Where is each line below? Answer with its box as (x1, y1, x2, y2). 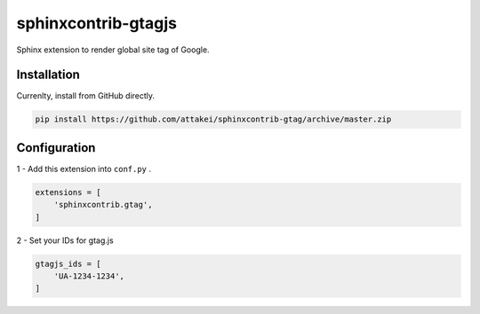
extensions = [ (35, 187, 101, 197)
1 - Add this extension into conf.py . (16, 163, 151, 174)
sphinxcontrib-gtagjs (16, 13, 178, 33)
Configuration (16, 140, 96, 155)
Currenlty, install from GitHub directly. (16, 90, 156, 101)
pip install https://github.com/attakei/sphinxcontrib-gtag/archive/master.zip (35, 114, 392, 124)
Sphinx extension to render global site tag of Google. (16, 44, 210, 55)
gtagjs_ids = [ (35, 258, 101, 269)
